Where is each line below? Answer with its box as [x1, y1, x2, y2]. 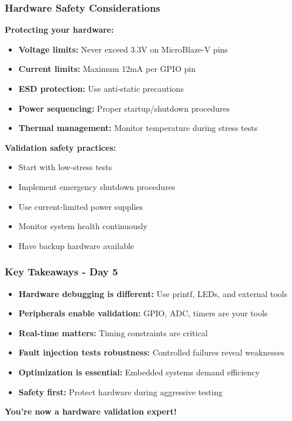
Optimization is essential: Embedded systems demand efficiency [18, 365, 260, 378]
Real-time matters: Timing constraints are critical [18, 326, 208, 339]
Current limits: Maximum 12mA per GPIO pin [18, 63, 196, 75]
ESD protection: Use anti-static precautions [18, 82, 184, 94]
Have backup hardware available [18, 239, 135, 251]
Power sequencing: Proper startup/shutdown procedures [18, 102, 230, 114]
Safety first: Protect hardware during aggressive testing [18, 385, 223, 398]
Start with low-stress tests [18, 161, 112, 173]
